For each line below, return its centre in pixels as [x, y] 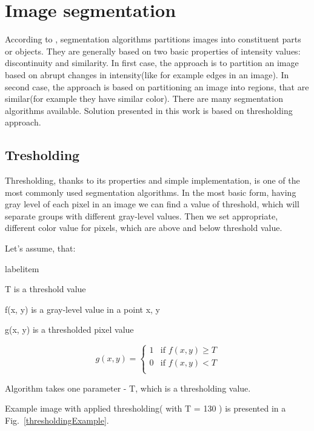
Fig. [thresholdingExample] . [57, 420]
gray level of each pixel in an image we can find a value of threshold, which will [152, 204]
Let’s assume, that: [40, 248]
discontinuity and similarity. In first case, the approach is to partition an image [152, 63]
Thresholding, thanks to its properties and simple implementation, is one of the [152, 180]
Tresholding [42, 155]
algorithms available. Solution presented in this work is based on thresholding [149, 110]
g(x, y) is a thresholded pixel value [69, 329]
